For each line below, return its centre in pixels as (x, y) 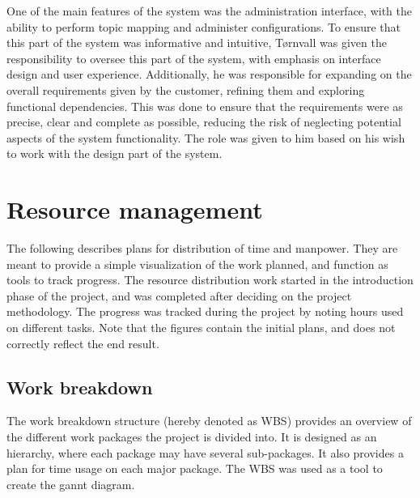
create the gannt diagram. (71, 484)
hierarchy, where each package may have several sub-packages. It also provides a (205, 452)
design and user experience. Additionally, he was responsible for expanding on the (209, 74)
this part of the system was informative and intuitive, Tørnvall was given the (197, 43)
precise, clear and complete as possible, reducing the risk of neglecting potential (204, 122)
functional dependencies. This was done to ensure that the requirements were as (205, 106)
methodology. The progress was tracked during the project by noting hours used (205, 311)
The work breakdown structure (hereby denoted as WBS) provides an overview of (209, 421)
